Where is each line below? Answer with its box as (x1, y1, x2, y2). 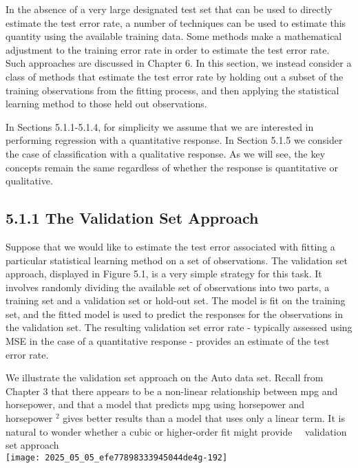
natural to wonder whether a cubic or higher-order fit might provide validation (6, 424, 347, 438)
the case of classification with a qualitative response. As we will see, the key (6, 146, 326, 160)
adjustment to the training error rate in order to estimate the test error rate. (6, 42, 330, 56)
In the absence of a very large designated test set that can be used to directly (6, 2, 333, 16)
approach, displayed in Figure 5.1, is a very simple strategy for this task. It (6, 266, 322, 281)
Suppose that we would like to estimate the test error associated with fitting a (6, 239, 335, 253)
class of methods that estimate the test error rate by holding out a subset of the (6, 69, 344, 83)
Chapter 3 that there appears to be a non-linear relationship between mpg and (6, 383, 338, 398)
